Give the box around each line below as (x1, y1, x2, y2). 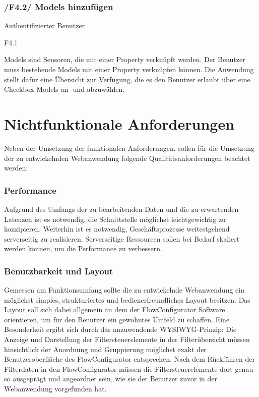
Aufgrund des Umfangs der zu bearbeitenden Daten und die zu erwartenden (4, 203, 239, 214)
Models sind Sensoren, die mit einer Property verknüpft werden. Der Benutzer (4, 54, 245, 65)
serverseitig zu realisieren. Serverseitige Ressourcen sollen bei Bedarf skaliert (4, 233, 240, 244)
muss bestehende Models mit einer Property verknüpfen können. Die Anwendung (4, 64, 254, 74)
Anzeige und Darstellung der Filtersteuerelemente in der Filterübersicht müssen (4, 334, 250, 345)
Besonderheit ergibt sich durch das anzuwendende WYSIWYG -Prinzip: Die (4, 324, 237, 334)
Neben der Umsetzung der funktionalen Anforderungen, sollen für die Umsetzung (4, 142, 255, 153)
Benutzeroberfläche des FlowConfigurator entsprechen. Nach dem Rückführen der (4, 354, 255, 364)
